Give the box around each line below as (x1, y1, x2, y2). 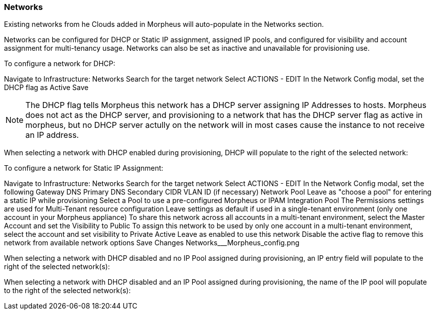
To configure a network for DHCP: (4, 59, 116, 68)
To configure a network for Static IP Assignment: (4, 164, 163, 173)
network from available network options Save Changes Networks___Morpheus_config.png (4, 238, 299, 247)
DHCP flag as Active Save (4, 83, 89, 92)
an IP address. (25, 130, 79, 140)
